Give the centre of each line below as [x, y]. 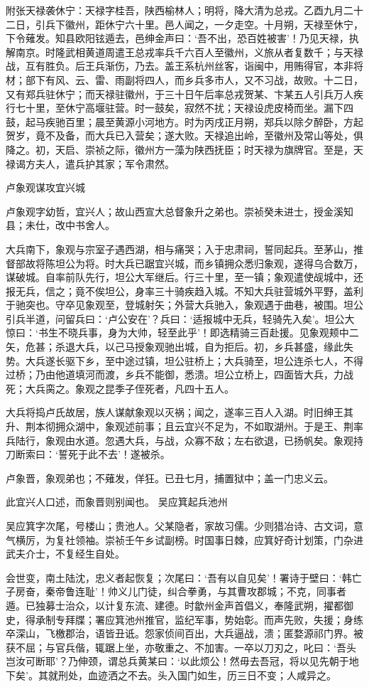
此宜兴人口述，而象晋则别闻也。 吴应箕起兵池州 [117, 502]
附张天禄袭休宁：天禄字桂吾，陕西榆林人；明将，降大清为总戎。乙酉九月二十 [184, 10]
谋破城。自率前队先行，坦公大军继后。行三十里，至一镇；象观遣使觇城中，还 [184, 277]
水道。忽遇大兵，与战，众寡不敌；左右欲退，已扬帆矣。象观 [214, 440]
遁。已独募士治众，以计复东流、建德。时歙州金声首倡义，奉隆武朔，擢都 [175, 605]
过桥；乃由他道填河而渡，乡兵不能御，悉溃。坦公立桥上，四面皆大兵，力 [175, 374]
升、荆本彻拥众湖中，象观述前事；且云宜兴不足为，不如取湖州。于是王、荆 [180, 426]
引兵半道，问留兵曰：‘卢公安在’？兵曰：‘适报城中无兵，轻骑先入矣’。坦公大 [180, 318]
